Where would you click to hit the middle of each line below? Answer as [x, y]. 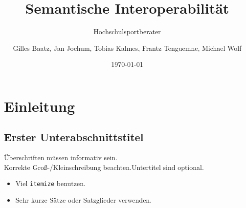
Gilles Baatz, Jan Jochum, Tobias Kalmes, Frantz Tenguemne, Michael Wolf [127, 48]
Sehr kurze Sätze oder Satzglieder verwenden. [84, 200]
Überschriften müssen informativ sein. [61, 157]
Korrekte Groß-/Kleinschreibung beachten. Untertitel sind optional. [104, 167]
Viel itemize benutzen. [50, 183]
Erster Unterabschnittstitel [74, 137]
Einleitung [40, 106]
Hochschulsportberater [127, 31]
